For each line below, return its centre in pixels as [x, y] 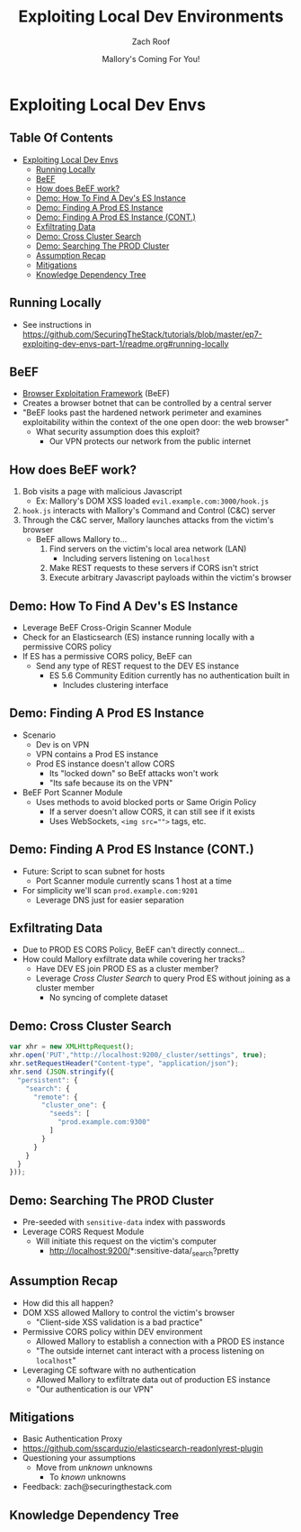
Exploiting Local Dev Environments [151, 17]
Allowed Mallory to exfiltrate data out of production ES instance [153, 1379]
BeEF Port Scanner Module [72, 792]
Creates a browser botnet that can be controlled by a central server [147, 403]
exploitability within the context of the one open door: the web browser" [155, 422]
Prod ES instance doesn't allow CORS [105, 764]
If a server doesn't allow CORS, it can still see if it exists [152, 811]
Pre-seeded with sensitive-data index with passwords [124, 1222]
